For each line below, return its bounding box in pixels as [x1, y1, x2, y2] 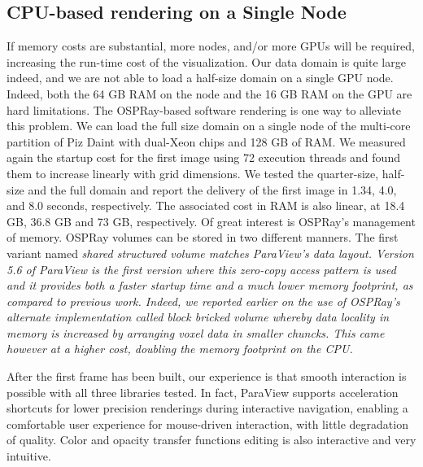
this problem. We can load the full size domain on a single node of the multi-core [7, 117, 411, 134]
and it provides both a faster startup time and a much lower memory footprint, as [7, 277, 413, 294]
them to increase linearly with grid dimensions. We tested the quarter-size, [7, 164, 379, 181]
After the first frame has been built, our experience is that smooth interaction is [7, 368, 407, 385]
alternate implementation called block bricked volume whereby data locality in [7, 308, 390, 325]
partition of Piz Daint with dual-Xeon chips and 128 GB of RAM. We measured [7, 133, 406, 150]
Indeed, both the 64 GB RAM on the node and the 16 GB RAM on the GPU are [7, 85, 412, 102]
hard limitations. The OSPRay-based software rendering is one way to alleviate [7, 101, 402, 118]
